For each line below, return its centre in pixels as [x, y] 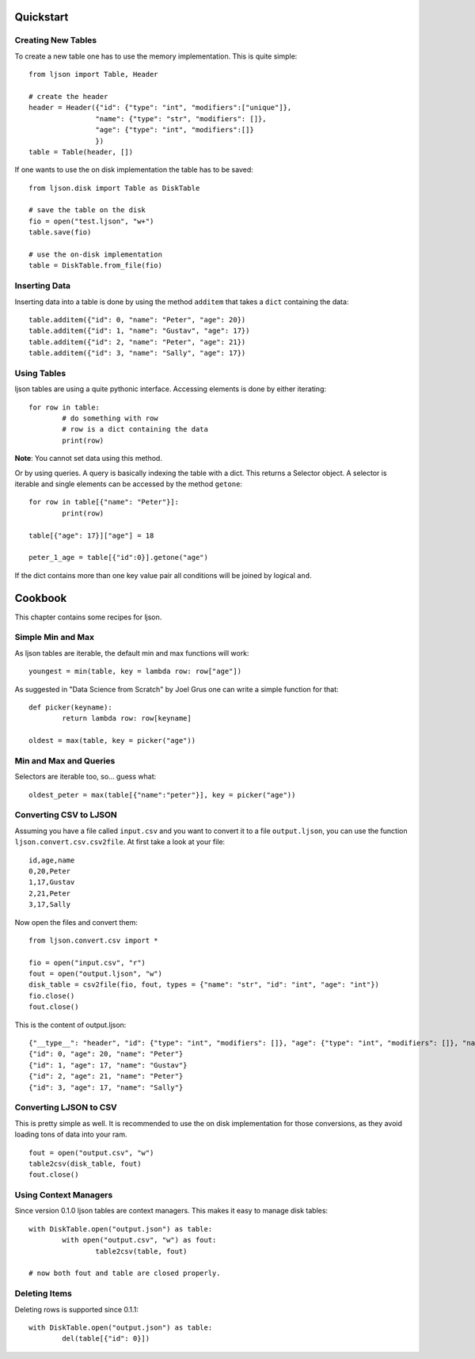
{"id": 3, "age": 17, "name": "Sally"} [106, 1087]
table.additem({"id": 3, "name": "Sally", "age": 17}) [137, 353]
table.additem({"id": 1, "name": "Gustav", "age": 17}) [139, 331]
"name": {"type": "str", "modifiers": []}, [181, 118]
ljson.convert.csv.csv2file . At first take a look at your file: [120, 842]
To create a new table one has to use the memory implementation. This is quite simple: [156, 56]
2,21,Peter [50, 893]
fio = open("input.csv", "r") [87, 963]
